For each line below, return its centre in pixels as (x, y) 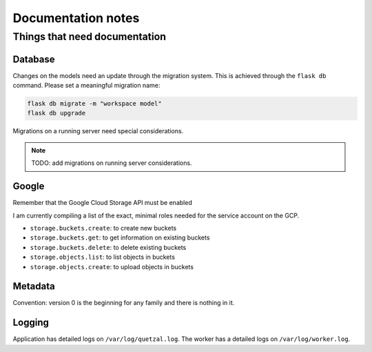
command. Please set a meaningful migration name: (86, 86)
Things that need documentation (90, 37)
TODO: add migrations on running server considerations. (112, 163)
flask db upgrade (56, 113)
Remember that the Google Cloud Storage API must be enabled (102, 203)
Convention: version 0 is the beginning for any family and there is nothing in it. (124, 303)
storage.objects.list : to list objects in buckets (103, 257)
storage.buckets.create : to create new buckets (103, 228)
